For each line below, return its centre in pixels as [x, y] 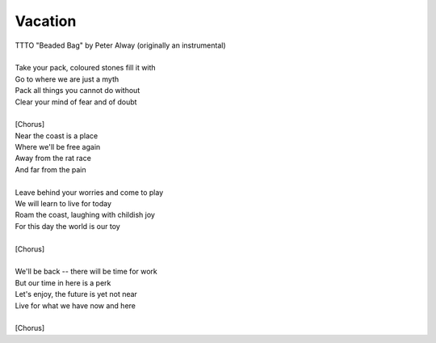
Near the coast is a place [57, 136]
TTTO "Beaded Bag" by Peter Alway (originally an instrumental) [120, 45]
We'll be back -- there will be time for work [86, 272]
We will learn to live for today [63, 204]
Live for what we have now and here [75, 305]
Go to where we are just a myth [67, 79]
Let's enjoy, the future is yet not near [76, 294]
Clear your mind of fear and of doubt [76, 102]
